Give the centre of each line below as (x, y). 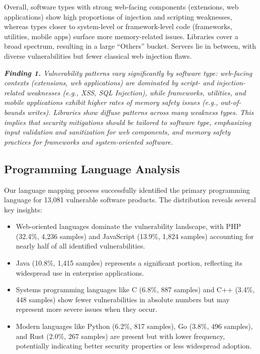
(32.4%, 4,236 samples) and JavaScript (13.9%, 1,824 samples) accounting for (135, 236)
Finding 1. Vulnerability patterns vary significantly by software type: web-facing (128, 73)
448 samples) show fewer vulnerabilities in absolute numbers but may (123, 299)
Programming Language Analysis (92, 168)
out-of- (231, 102)
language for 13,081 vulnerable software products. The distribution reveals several (130, 200)
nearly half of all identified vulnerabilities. (80, 246)
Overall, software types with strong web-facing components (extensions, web (121, 7)
